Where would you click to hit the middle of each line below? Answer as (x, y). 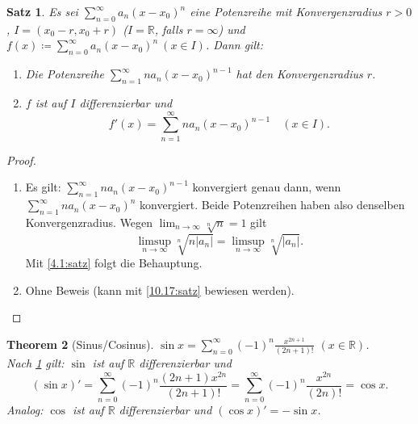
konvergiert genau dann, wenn (267, 187)
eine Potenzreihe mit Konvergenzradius (286, 11)
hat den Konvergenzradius (299, 74)
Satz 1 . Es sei (42, 11)
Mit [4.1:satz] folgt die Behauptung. (114, 263)
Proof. (21, 160)
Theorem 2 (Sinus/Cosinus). (80, 344)
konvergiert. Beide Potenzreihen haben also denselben (272, 205)
